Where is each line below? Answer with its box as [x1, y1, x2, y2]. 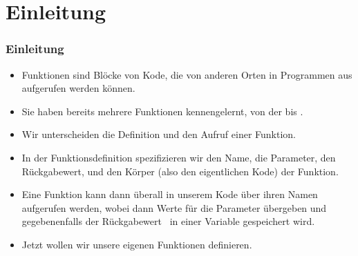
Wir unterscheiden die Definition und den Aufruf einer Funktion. [21, 127, 296, 141]
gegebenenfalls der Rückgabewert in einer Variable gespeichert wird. [21, 214, 315, 228]
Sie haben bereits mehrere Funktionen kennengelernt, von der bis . [21, 104, 303, 118]
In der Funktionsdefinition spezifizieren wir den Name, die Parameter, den [21, 150, 336, 164]
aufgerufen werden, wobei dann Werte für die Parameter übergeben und [21, 200, 327, 215]
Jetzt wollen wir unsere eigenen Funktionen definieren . [21, 237, 252, 251]
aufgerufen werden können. [21, 81, 135, 95]
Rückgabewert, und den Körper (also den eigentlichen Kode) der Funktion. [21, 164, 339, 178]
